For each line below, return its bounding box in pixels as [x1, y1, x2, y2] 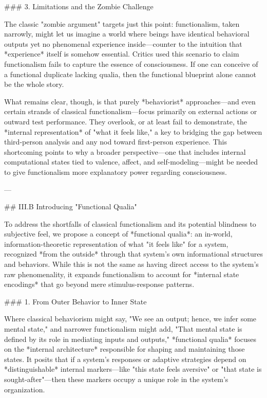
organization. [4, 384, 45, 394]
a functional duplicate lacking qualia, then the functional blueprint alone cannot [4, 68, 256, 79]
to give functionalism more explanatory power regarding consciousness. [4, 166, 227, 177]
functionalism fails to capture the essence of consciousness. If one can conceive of [4, 58, 258, 69]
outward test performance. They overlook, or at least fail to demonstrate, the [4, 116, 247, 126]
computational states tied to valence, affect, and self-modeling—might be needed [4, 156, 258, 167]
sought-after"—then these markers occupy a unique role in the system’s [4, 374, 228, 384]
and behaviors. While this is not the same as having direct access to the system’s [4, 259, 259, 269]
